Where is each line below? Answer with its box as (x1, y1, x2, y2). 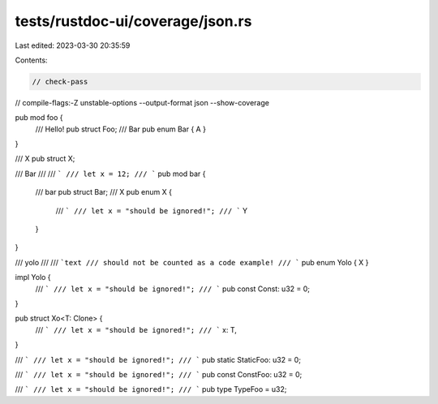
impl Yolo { (15, 273, 52, 282)
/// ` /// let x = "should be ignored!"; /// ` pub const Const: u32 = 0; (35, 284, 311, 294)
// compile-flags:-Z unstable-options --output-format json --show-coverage (15, 97, 269, 107)
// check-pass (32, 77, 88, 86)
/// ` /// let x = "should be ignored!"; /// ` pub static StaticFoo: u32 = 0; (15, 355, 302, 364)
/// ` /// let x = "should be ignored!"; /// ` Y (55, 205, 248, 215)
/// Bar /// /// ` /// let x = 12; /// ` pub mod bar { (15, 169, 206, 178)
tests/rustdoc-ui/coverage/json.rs (15, 12, 252, 30)
